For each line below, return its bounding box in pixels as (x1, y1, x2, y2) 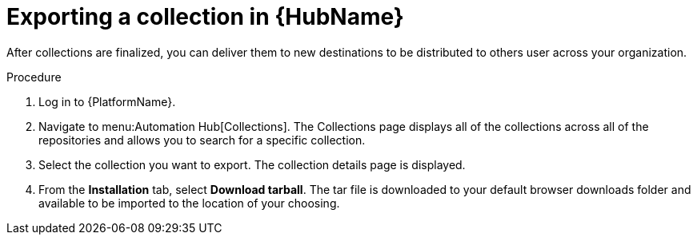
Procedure (6, 69, 62, 84)
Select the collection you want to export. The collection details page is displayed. (38, 157, 466, 172)
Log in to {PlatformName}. (38, 94, 176, 109)
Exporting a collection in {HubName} (6, 3, 404, 30)
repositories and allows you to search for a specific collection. (38, 132, 366, 147)
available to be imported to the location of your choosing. (38, 196, 340, 210)
